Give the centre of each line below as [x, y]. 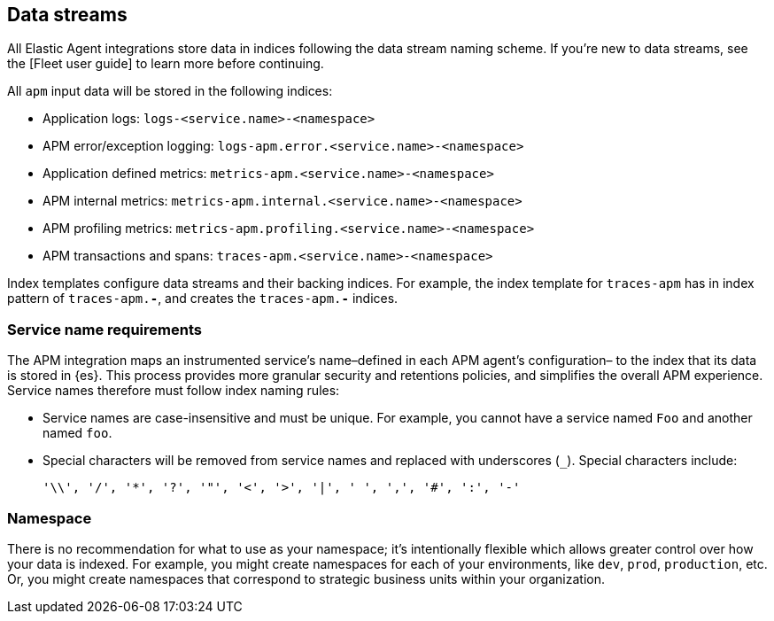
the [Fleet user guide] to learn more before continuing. [166, 64]
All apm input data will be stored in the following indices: [170, 91]
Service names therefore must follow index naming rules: [174, 391]
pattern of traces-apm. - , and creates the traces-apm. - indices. [203, 299]
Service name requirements [104, 329]
